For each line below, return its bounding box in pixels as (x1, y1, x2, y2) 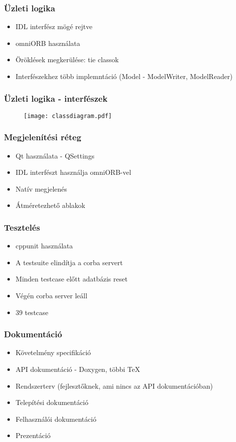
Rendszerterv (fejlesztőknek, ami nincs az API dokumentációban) (15, 380, 213, 391)
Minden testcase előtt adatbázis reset (15, 274, 128, 284)
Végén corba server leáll (15, 290, 88, 301)
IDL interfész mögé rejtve (15, 21, 93, 32)
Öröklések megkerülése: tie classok (15, 54, 119, 65)
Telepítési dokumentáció (15, 397, 89, 407)
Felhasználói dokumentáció (15, 413, 97, 424)
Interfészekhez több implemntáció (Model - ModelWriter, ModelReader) (15, 71, 233, 81)
